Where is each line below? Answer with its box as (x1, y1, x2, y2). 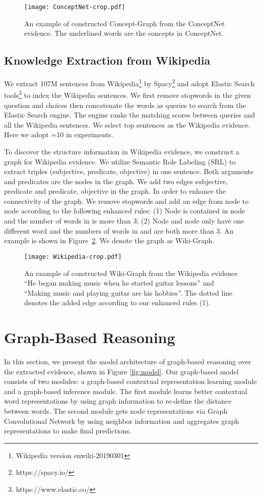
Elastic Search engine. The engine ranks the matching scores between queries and (4, 109, 255, 120)
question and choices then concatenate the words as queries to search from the (4, 99, 246, 110)
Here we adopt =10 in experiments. (4, 129, 113, 140)
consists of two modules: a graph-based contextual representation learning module (4, 376, 257, 386)
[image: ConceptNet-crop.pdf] (24, 4, 125, 11)
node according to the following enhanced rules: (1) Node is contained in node (4, 205, 245, 216)
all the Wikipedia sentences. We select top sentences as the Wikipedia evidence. (4, 119, 250, 130)
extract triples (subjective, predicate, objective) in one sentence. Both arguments (4, 166, 253, 177)
